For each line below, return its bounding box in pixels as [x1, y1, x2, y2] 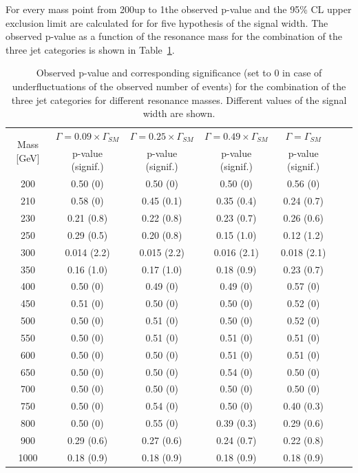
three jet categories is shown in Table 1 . [6, 42, 175, 56]
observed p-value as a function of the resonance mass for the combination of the [6, 29, 342, 43]
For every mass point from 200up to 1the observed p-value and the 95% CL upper [6, 2, 352, 16]
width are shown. [143, 106, 215, 120]
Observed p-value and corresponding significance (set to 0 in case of [36, 65, 322, 80]
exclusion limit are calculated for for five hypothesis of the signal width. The [6, 15, 328, 30]
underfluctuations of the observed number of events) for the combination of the [12, 78, 346, 93]
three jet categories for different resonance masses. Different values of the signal [11, 92, 347, 107]
